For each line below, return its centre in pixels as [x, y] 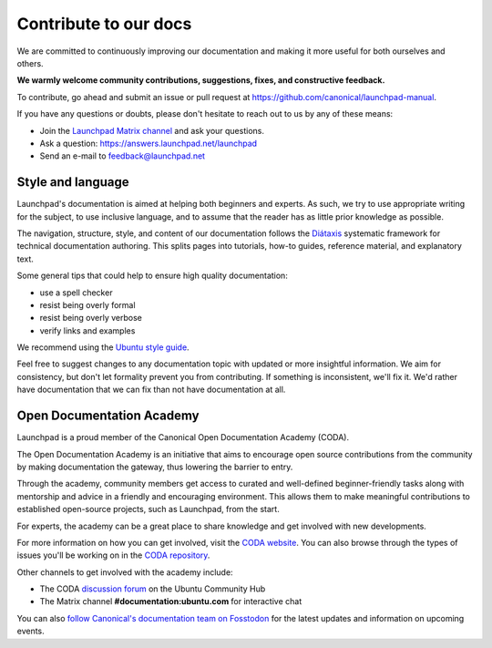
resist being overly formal [87, 304]
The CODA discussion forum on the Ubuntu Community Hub [153, 589]
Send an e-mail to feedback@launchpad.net [122, 156]
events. [31, 631]
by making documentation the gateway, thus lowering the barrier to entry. [155, 467]
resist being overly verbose [91, 318]
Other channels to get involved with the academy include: [125, 572]
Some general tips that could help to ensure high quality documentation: [153, 276]
